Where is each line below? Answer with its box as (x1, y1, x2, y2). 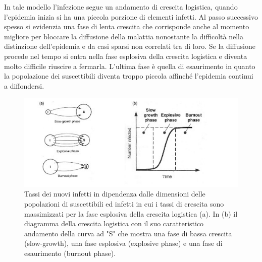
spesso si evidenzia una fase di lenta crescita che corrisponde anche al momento (4, 21, 249, 32)
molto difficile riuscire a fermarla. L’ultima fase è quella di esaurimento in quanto (4, 60, 255, 71)
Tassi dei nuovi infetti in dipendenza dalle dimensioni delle (24, 188, 205, 199)
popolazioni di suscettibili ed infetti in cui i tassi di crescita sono (24, 198, 224, 209)
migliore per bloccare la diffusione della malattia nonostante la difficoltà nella (4, 31, 243, 41)
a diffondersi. (4, 80, 44, 91)
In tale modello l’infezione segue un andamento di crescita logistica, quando (4, 2, 238, 12)
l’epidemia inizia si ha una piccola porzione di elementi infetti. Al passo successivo (4, 11, 258, 22)
